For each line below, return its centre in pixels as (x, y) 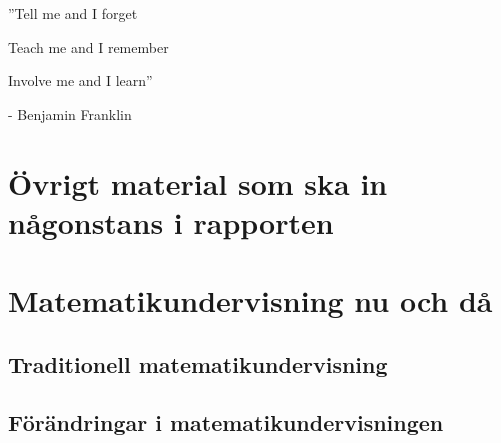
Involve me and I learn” (80, 80)
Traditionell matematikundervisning (198, 363)
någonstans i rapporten (171, 221)
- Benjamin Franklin (70, 113)
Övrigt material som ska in (198, 182)
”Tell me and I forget (73, 13)
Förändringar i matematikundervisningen (226, 422)
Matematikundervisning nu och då (250, 300)
